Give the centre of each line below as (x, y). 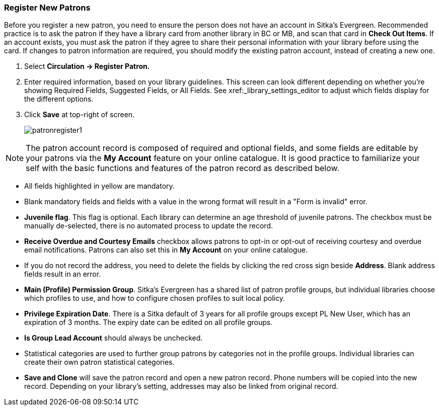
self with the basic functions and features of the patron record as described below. (183, 168)
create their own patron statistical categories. (99, 362)
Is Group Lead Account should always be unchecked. (114, 338)
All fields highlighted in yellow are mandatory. (99, 186)
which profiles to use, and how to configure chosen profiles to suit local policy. (155, 298)
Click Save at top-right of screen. (80, 115)
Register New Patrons (47, 8)
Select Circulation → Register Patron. (87, 66)
